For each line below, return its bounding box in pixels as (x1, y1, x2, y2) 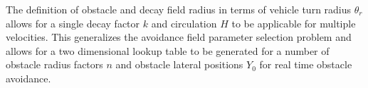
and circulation (151, 15, 217, 30)
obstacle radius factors (6, 57, 103, 72)
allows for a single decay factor (6, 15, 140, 30)
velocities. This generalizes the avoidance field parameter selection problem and (6, 30, 352, 44)
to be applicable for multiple (231, 15, 356, 30)
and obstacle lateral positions (115, 57, 243, 72)
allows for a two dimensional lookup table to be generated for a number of (6, 43, 330, 58)
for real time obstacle (259, 57, 352, 72)
